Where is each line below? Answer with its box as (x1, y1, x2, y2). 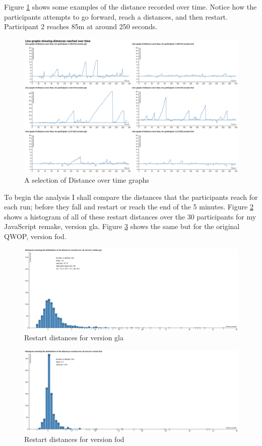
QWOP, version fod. (4, 231, 67, 241)
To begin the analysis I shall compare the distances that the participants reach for (4, 191, 258, 202)
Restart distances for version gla (24, 332, 123, 343)
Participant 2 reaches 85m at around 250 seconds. (4, 21, 158, 32)
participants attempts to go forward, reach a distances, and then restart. (4, 11, 228, 22)
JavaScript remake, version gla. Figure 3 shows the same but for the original (4, 221, 240, 232)
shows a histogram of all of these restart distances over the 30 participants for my (4, 211, 256, 221)
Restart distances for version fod (24, 433, 124, 444)
